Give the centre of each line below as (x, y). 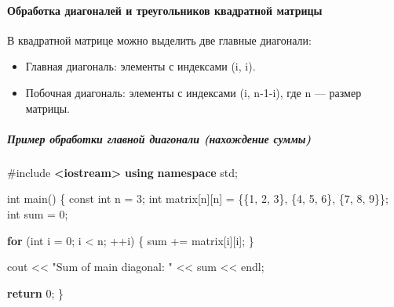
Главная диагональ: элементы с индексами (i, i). (140, 66)
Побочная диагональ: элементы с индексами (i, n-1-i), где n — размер (193, 92)
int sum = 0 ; (38, 213)
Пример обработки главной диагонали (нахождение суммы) (159, 138)
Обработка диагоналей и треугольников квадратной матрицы (165, 10)
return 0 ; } (36, 293)
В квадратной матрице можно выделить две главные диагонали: (159, 40)
